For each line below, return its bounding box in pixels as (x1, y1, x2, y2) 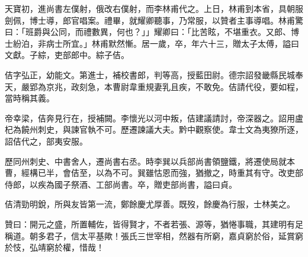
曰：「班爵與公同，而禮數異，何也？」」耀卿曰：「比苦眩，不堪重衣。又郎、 (5, 25, 291, 38)
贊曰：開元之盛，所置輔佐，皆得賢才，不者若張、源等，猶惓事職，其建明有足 (5, 217, 303, 230)
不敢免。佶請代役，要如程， (195, 80, 303, 92)
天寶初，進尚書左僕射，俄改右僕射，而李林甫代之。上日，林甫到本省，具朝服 (5, 2, 303, 14)
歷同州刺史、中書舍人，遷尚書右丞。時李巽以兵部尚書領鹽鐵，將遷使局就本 (5, 155, 295, 167)
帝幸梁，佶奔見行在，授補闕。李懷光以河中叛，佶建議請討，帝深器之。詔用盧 (5, 111, 303, 124)
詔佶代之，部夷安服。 (5, 134, 88, 147)
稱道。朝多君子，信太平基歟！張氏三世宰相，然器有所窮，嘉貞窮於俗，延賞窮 (5, 229, 303, 242)
